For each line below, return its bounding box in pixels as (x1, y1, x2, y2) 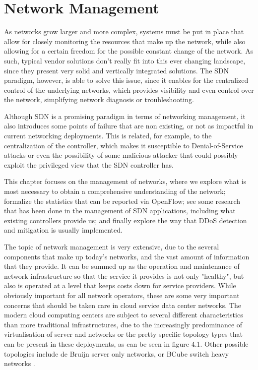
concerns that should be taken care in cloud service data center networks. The (4, 300, 242, 310)
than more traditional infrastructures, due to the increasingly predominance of (4, 319, 243, 329)
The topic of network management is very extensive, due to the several (4, 242, 219, 251)
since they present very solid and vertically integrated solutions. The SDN (4, 65, 229, 75)
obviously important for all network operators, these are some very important (4, 290, 240, 300)
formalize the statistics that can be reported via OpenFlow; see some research (4, 195, 241, 206)
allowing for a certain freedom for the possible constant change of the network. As (4, 46, 254, 56)
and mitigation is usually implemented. (4, 225, 123, 235)
